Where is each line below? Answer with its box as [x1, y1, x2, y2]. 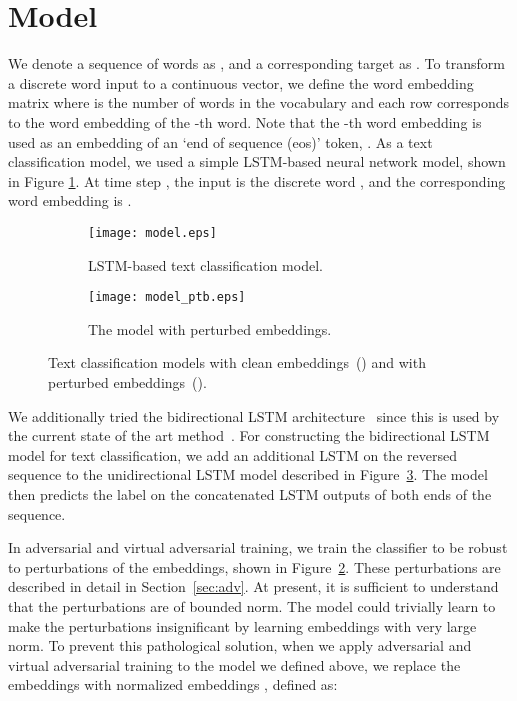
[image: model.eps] [88, 225, 217, 240]
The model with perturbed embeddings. [88, 318, 332, 339]
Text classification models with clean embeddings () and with [48, 352, 426, 373]
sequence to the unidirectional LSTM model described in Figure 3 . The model [8, 464, 488, 485]
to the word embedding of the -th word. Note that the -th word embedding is [8, 111, 482, 132]
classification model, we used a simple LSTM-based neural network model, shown [8, 151, 506, 172]
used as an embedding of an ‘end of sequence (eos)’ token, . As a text [8, 131, 433, 152]
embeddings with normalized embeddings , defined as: [8, 674, 338, 695]
